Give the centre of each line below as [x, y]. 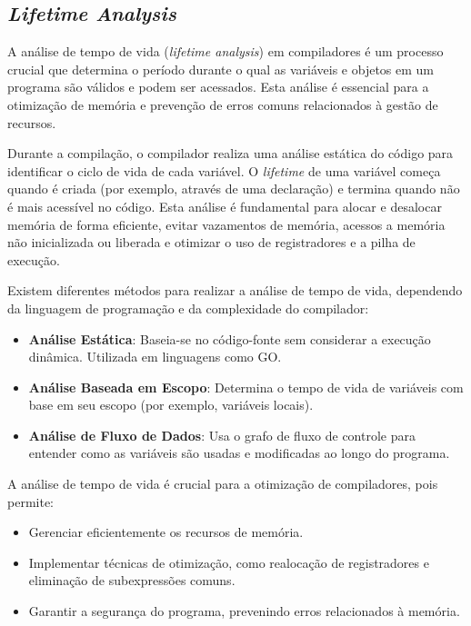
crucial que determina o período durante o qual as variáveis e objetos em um [221, 69]
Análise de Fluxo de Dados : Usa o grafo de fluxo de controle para [222, 435]
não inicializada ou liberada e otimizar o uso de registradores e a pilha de [211, 242]
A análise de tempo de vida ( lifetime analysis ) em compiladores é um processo [225, 51]
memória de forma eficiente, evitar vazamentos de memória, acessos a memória [226, 224]
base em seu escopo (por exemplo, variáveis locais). [171, 405]
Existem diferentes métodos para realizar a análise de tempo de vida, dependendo [235, 290]
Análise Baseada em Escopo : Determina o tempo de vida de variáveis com [246, 387]
